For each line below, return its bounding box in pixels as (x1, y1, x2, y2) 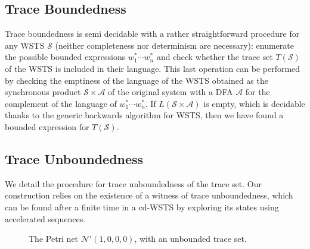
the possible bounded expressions (5, 51, 126, 63)
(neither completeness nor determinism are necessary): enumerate (55, 39, 294, 51)
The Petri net (29, 232, 79, 245)
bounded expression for (5, 120, 89, 133)
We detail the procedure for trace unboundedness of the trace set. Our (5, 177, 262, 190)
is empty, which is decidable (203, 97, 305, 109)
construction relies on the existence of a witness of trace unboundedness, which (5, 189, 293, 201)
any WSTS (5, 39, 45, 51)
